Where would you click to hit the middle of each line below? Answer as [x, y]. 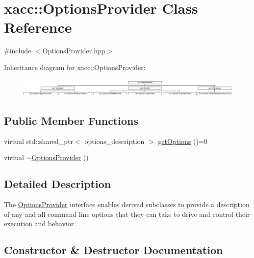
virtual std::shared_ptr [39, 141]
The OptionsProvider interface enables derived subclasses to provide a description [127, 204]
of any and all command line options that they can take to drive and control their [127, 214]
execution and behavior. [40, 223]
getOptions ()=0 [183, 141]
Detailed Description [58, 184]
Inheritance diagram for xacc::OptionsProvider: [75, 67]
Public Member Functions [71, 120]
